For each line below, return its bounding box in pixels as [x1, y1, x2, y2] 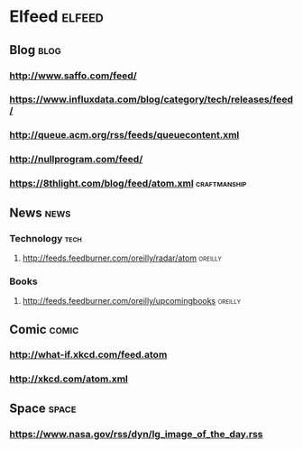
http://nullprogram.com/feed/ [9, 153, 143, 166]
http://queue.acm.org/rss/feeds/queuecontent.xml [9, 129, 240, 142]
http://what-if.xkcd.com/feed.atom [9, 349, 168, 362]
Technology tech [9, 232, 83, 244]
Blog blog [9, 42, 61, 58]
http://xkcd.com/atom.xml [9, 372, 129, 385]
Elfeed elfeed [9, 6, 104, 27]
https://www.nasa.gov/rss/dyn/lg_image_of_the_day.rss [9, 427, 263, 440]
